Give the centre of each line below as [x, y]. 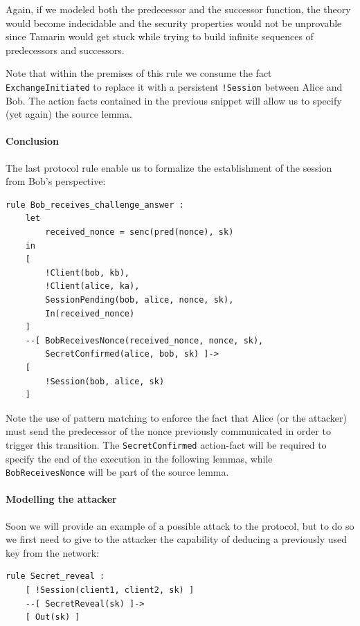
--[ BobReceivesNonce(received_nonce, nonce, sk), [144, 340]
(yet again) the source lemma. [69, 114]
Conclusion [33, 141]
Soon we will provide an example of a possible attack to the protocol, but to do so [180, 525]
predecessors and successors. [65, 50]
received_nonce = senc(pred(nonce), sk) [139, 232]
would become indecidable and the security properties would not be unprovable [174, 23]
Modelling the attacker [61, 499]
